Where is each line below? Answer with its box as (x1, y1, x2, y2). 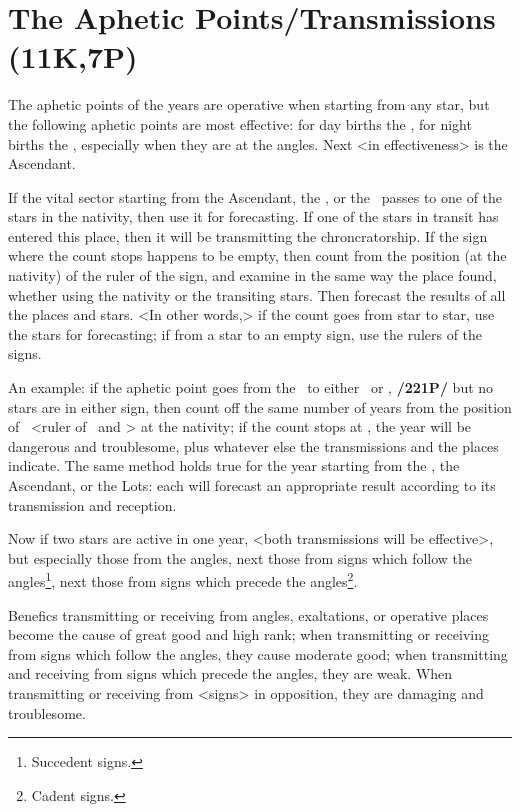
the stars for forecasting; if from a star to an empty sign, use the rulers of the (8, 323, 483, 344)
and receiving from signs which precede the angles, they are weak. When (8, 663, 453, 684)
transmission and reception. (8, 494, 177, 515)
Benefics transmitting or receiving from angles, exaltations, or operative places (8, 604, 489, 625)
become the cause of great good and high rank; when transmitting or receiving (8, 624, 490, 645)
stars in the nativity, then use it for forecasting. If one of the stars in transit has (8, 206, 499, 227)
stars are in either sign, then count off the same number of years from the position (8, 396, 512, 417)
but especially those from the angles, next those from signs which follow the (8, 547, 473, 568)
